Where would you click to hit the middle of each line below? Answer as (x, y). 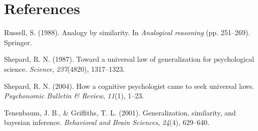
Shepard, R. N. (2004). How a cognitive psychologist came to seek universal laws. (129, 86)
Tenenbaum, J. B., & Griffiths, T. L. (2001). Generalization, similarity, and (120, 112)
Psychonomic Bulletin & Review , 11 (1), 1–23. (74, 96)
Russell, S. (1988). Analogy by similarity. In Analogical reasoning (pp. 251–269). (127, 32)
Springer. (18, 42)
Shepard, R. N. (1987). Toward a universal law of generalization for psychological (129, 59)
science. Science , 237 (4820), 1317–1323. (65, 69)
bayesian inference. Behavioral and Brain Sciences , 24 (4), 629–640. (107, 122)
